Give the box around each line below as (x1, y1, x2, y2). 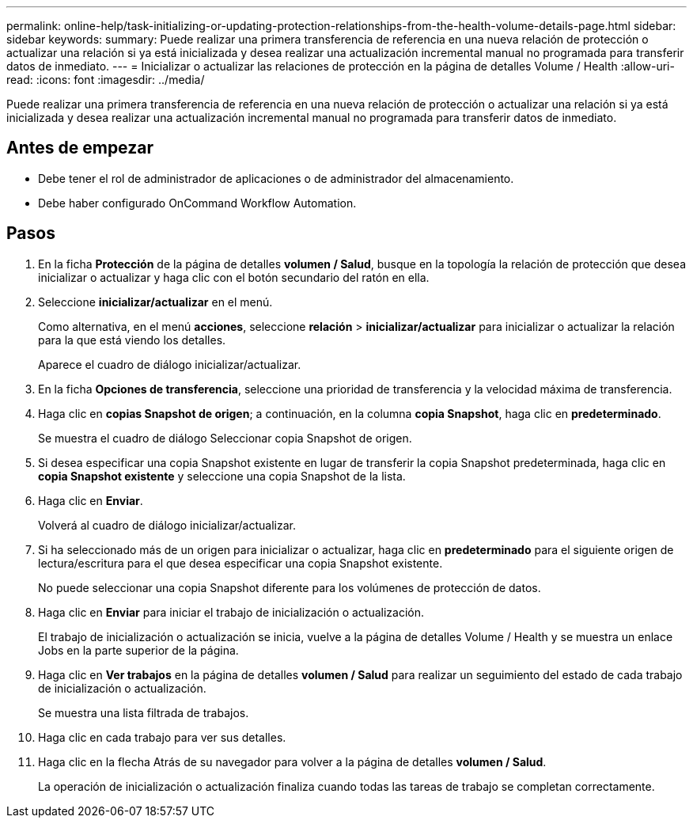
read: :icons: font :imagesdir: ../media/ (6, 73, 205, 86)
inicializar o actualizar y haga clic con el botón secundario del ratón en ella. (38, 270, 430, 284)
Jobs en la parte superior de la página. (38, 643, 239, 657)
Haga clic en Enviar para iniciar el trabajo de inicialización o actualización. (38, 605, 425, 619)
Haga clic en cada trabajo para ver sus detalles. (38, 730, 286, 744)
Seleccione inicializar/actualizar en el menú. (38, 294, 273, 309)
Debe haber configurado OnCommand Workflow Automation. (38, 196, 357, 210)
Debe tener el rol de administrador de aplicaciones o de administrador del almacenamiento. (38, 171, 514, 185)
